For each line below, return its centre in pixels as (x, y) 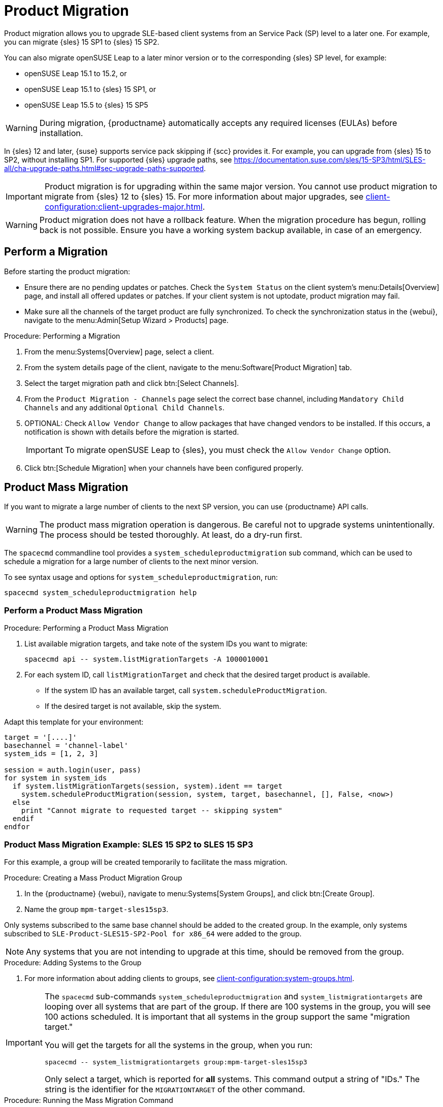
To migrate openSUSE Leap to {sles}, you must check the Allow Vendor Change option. (228, 450)
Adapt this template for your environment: (74, 722)
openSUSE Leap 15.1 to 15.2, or (76, 73)
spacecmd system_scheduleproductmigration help (101, 593)
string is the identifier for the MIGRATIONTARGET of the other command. (175, 1089)
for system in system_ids (56, 778)
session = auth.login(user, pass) (73, 770)
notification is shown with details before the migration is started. (132, 432)
